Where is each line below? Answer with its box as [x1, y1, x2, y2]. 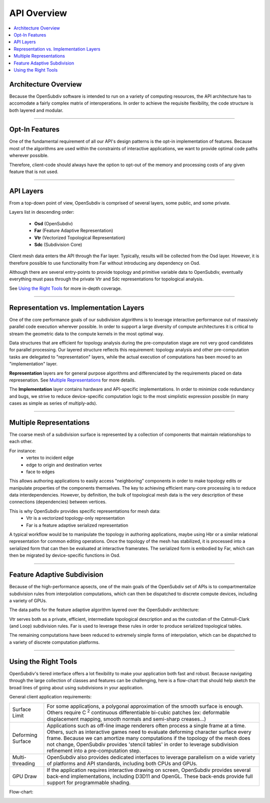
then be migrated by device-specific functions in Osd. [9, 552, 120, 558]
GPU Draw [12, 772, 37, 779]
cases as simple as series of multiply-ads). [9, 400, 97, 407]
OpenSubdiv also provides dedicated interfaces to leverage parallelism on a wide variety [46, 753, 255, 760]
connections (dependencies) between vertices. [9, 499, 107, 505]
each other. [9, 439, 33, 445]
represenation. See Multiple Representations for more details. [9, 377, 136, 383]
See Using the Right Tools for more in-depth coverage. [9, 285, 122, 291]
